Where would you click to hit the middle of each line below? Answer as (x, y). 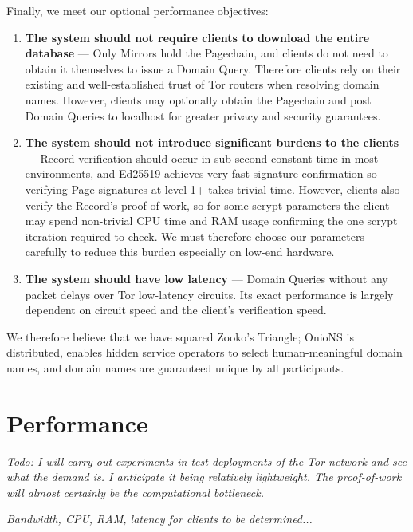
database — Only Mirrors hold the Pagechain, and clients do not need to (206, 53)
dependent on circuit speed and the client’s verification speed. (176, 310)
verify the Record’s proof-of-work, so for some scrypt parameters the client (207, 205)
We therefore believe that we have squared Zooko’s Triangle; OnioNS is (180, 336)
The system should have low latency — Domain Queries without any (206, 278)
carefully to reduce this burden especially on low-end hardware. (180, 252)
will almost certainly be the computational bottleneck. (135, 492)
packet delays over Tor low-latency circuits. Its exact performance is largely (209, 294)
